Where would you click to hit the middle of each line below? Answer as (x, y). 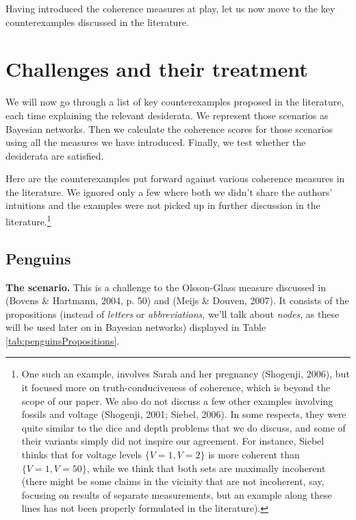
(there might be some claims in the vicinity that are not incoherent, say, (173, 481)
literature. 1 (28, 220)
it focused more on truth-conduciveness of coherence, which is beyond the (176, 387)
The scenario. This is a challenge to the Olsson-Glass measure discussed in (166, 287)
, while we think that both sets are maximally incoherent (206, 468)
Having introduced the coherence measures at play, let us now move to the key (170, 8)
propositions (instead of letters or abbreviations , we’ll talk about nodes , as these (173, 313)
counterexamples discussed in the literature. (97, 22)
